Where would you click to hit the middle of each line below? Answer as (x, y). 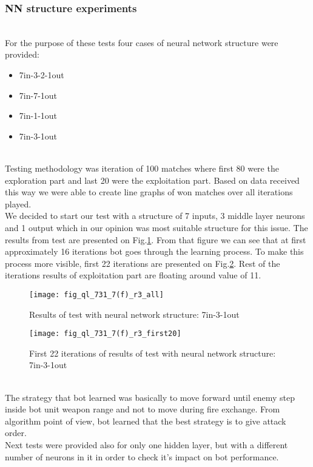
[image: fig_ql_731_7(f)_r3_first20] (105, 334)
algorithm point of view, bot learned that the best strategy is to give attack (146, 421)
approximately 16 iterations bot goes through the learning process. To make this (154, 251)
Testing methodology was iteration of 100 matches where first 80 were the (142, 168)
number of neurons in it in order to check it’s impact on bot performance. (142, 456)
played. (18, 203)
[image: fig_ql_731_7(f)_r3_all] (96, 294)
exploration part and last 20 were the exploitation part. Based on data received (152, 180)
